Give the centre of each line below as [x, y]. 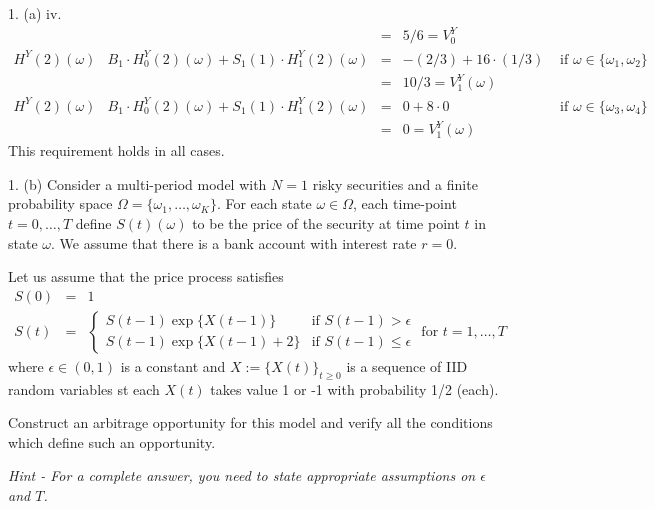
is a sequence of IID [407, 365]
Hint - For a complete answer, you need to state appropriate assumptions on [242, 475]
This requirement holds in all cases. [116, 150]
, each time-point [405, 203]
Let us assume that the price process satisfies [146, 276]
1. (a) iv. [35, 13]
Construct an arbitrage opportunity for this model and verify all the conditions [250, 422]
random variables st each [84, 388]
